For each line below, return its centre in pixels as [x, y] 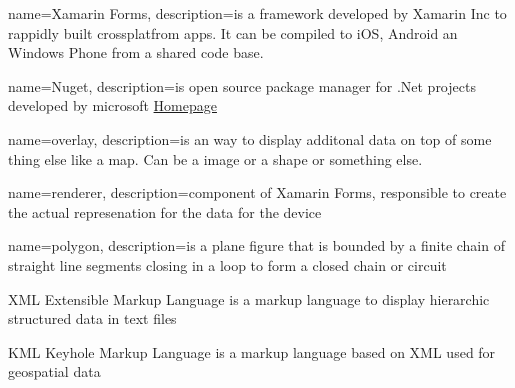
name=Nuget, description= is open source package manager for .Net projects [242, 85]
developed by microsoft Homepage [112, 105]
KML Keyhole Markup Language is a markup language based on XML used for [252, 351]
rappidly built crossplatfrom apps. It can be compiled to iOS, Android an [233, 32]
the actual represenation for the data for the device [165, 211]
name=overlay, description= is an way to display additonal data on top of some [250, 138]
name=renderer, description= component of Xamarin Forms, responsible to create [257, 192]
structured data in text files [92, 318]
